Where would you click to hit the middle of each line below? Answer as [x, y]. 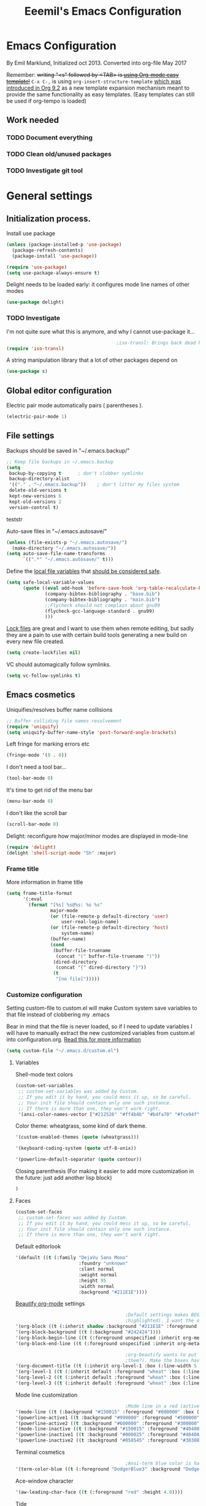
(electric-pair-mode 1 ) [37, 417]
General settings [50, 196]
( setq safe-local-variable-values [51, 583]
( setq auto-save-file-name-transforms [56, 554]
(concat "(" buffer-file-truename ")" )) [108, 956]
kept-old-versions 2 [35, 502]
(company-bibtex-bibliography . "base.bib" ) [103, 594]
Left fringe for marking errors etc [48, 744]
